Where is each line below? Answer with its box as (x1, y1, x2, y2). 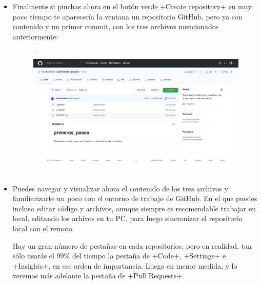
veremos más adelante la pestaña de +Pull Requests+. (12, 270, 184, 281)
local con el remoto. (12, 223, 74, 234)
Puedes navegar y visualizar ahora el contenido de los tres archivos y (12, 183, 228, 193)
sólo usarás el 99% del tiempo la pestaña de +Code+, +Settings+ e (12, 250, 226, 261)
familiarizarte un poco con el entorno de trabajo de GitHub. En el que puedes (12, 193, 257, 204)
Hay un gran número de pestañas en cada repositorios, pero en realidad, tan (12, 240, 252, 251)
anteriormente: (12, 31, 58, 41)
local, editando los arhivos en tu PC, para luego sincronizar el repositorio (12, 213, 243, 224)
